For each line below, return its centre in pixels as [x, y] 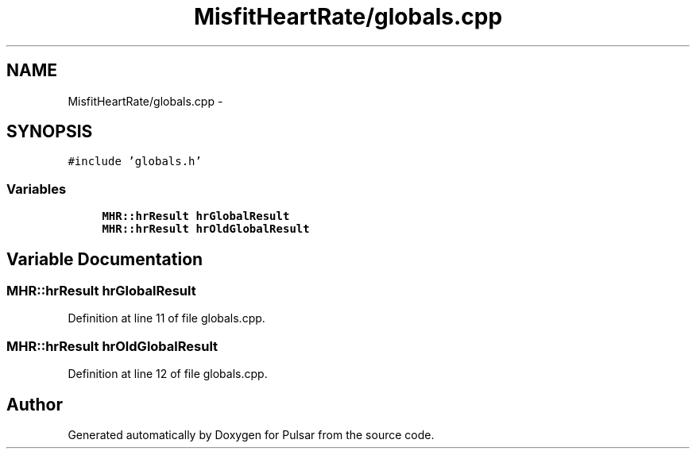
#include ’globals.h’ [135, 162]
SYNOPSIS [50, 132]
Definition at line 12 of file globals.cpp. [168, 374]
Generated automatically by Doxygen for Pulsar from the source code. [251, 435]
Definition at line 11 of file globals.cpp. [166, 318]
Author [35, 404]
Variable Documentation [105, 259]
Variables [37, 189]
